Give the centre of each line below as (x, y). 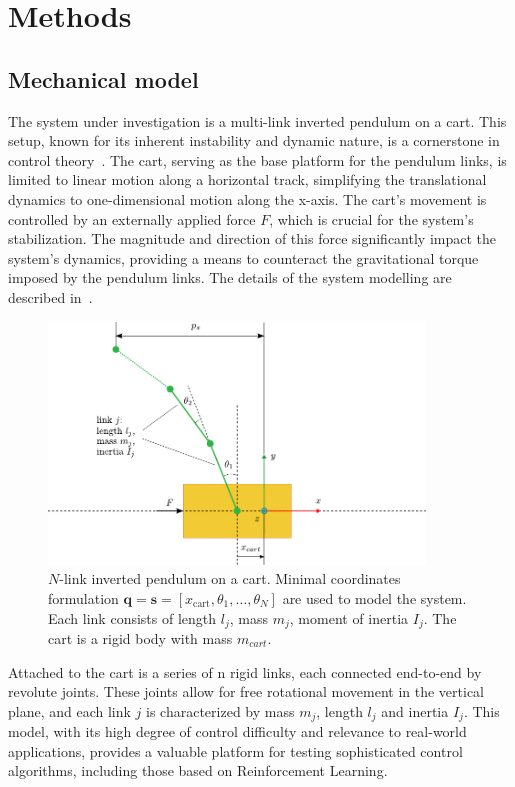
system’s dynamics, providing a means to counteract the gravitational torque (243, 257)
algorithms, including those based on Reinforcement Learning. (198, 770)
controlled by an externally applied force (132, 218)
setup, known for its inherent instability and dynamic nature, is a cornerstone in (254, 140)
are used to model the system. (374, 597)
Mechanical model (103, 78)
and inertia (415, 710)
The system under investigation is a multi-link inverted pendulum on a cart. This (257, 120)
